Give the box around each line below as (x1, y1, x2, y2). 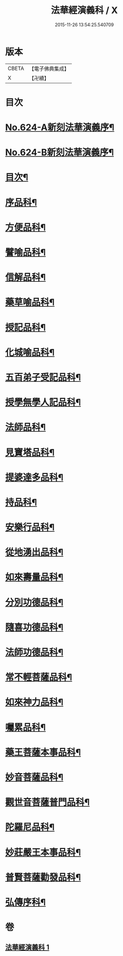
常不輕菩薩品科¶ (5, 672, 72, 683)
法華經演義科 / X (51, 5, 118, 16)
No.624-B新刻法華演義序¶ (5, 147, 114, 158)
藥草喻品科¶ (5, 296, 55, 308)
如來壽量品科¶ (5, 572, 64, 583)
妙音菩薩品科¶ (5, 771, 64, 783)
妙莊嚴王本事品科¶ (5, 846, 81, 858)
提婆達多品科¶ (5, 472, 64, 483)
